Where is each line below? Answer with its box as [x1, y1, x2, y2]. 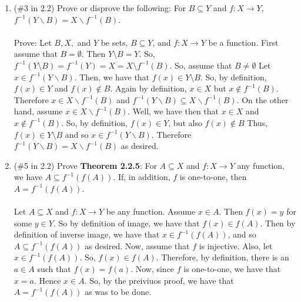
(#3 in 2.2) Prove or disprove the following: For [14, 2, 186, 13]
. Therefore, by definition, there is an [156, 251, 289, 263]
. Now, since [131, 263, 175, 275]
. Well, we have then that [128, 105, 219, 117]
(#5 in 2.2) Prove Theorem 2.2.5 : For [14, 159, 157, 171]
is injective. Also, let [199, 239, 273, 252]
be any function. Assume [106, 205, 196, 218]
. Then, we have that [74, 70, 150, 83]
